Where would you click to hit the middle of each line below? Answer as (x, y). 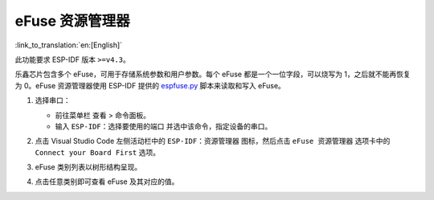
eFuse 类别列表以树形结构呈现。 (88, 167)
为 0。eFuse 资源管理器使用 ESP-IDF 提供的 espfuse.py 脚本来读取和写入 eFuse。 (150, 85)
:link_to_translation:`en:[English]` (69, 45)
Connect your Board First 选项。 (98, 152)
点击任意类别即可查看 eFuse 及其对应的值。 (107, 182)
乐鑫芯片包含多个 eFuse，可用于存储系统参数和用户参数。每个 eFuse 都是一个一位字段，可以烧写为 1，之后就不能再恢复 (213, 74)
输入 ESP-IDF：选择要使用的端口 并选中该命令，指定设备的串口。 (164, 126)
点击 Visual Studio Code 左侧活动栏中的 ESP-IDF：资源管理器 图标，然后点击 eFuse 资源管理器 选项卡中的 (213, 141)
